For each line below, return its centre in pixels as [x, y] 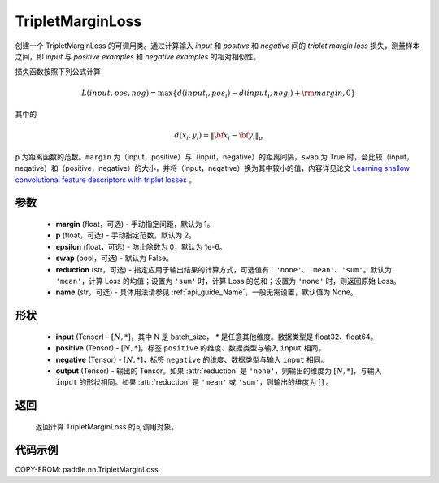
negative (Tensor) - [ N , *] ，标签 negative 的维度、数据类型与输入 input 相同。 [192, 359]
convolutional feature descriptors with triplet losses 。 [106, 180]
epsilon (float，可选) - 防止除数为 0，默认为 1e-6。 [141, 246]
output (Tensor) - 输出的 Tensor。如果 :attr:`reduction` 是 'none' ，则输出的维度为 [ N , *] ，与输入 [219, 371]
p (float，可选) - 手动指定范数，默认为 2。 [126, 235]
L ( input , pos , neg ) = [119, 93]
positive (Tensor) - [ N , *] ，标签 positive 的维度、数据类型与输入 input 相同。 [190, 348]
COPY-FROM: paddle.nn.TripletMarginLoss [87, 469]
